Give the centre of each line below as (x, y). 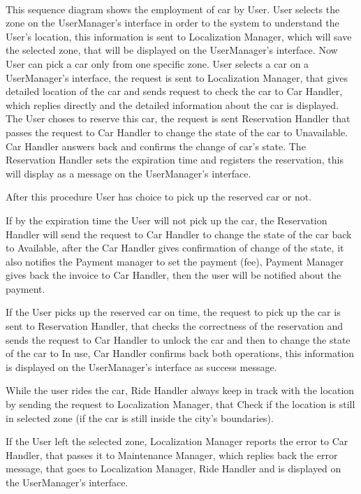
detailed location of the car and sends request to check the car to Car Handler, (174, 91)
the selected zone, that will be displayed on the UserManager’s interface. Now (172, 50)
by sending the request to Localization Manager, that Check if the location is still (180, 404)
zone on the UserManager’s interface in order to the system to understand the (172, 23)
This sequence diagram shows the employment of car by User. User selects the (173, 9)
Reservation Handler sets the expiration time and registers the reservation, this (175, 160)
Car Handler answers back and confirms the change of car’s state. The (156, 146)
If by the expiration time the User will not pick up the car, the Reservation (167, 220)
